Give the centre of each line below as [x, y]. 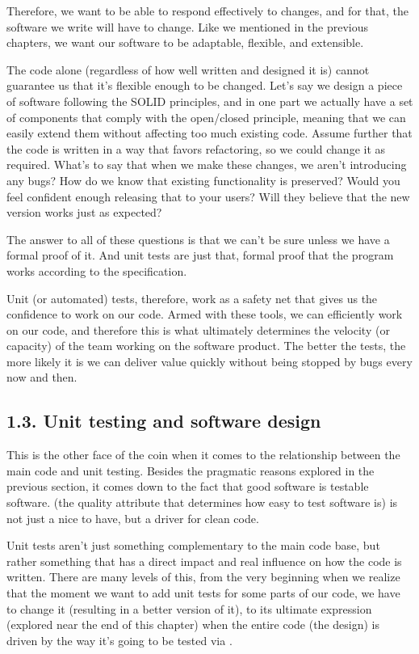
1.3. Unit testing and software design [164, 421]
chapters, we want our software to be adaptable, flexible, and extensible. [185, 42]
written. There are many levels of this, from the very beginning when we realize [203, 577]
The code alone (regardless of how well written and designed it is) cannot [188, 69]
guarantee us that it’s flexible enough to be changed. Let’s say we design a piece [205, 85]
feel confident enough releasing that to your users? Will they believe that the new [208, 196]
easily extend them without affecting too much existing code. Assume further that [209, 133]
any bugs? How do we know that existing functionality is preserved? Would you [203, 180]
